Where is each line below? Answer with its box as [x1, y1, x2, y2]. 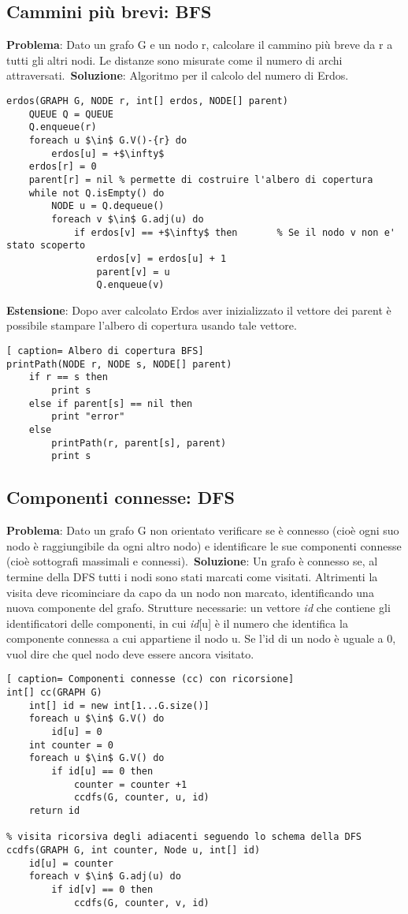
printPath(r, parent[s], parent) [51, 437, 227, 449]
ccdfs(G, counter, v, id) [73, 897, 210, 908]
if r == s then [28, 371, 108, 383]
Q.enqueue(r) [28, 121, 97, 133]
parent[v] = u [96, 266, 170, 278]
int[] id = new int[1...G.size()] [28, 699, 210, 711]
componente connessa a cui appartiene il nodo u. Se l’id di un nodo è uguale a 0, [6, 630, 396, 647]
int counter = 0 [28, 739, 114, 751]
